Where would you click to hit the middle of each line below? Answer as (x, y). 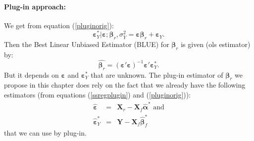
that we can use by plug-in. (45, 133)
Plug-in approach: (35, 6)
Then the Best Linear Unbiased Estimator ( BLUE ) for (87, 44)
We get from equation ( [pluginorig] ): (59, 25)
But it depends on (31, 74)
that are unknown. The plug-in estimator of (157, 74)
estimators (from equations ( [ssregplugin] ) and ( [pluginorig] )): (98, 95)
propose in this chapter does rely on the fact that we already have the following (125, 85)
